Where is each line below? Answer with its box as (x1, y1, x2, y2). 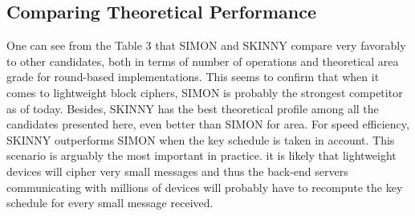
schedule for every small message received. (6, 194, 214, 211)
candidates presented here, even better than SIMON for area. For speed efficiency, (6, 116, 409, 132)
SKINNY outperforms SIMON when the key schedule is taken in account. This (6, 131, 395, 148)
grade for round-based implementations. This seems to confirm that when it (6, 68, 380, 85)
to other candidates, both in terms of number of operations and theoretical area (6, 52, 399, 69)
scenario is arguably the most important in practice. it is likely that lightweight (6, 147, 397, 164)
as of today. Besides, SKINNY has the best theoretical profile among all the (6, 100, 379, 116)
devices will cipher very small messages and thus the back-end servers (6, 162, 348, 179)
